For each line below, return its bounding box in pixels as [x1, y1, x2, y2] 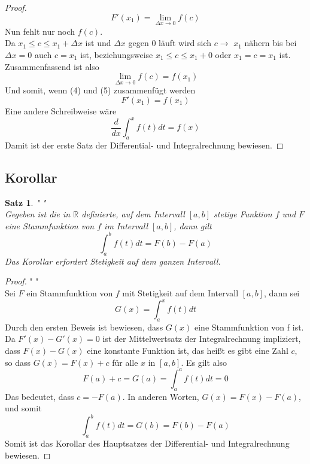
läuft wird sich [159, 37, 212, 49]
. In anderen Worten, [122, 390, 199, 402]
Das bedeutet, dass [5, 390, 74, 402]
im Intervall [104, 219, 148, 232]
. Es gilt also [181, 356, 227, 368]
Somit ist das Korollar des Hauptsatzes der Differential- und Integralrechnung [5, 437, 290, 449]
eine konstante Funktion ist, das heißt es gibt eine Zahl [87, 344, 288, 357]
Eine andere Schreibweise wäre [5, 105, 117, 117]
